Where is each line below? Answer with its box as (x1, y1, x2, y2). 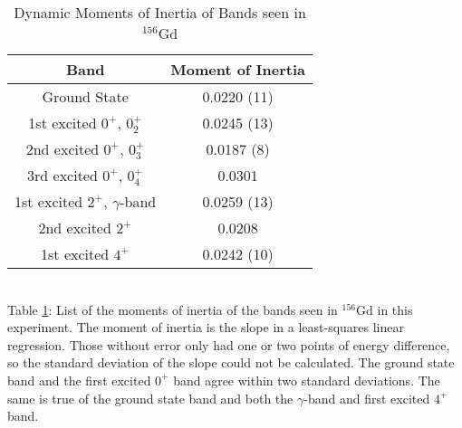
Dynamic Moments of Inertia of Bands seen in (14, 2, 306, 23)
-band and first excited (303, 388, 430, 407)
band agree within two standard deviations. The (173, 370, 440, 389)
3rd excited (27, 165, 98, 185)
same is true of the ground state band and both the (7, 388, 294, 407)
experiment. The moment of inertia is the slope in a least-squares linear (7, 318, 405, 337)
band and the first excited (7, 370, 151, 389)
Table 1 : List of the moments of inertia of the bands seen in (7, 300, 338, 319)
